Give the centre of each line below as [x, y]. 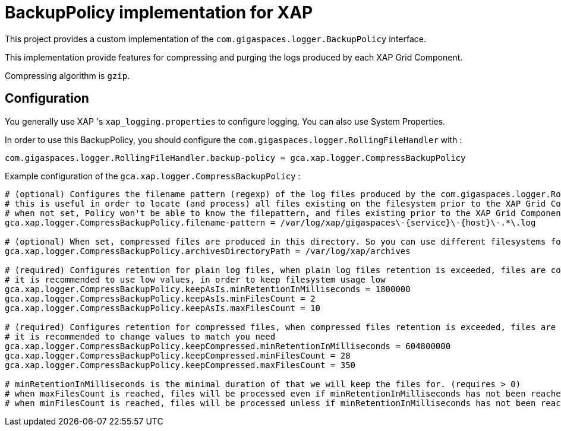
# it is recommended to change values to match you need [140, 336]
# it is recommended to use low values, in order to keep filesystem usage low [195, 279]
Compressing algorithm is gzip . [67, 75]
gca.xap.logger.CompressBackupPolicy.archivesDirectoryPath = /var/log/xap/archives [208, 251]
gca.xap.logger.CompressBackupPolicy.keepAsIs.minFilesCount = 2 [160, 298]
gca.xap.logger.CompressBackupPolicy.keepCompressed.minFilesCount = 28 [178, 355]
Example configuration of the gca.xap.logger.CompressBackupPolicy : [153, 176]
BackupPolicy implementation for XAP [159, 12]
